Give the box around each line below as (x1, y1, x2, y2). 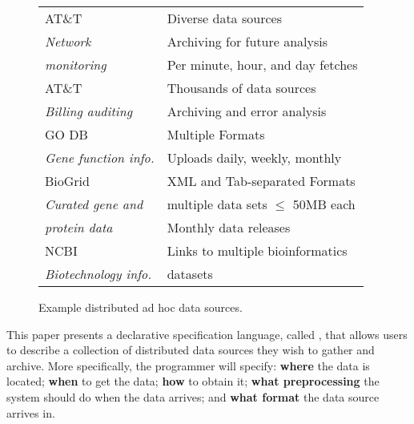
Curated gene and (45, 195, 143, 213)
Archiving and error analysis (167, 102, 327, 120)
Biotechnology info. (45, 264, 152, 283)
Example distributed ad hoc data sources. (38, 299, 243, 315)
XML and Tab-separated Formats (167, 172, 356, 190)
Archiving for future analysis (167, 32, 328, 50)
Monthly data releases (167, 218, 291, 236)
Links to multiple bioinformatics (167, 241, 348, 260)
